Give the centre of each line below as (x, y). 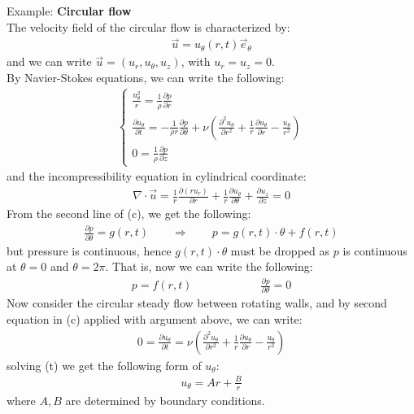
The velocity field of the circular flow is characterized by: (148, 26)
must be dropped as (280, 250)
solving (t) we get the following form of (104, 365)
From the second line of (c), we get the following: (129, 214)
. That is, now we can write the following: (209, 266)
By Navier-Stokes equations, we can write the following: (146, 78)
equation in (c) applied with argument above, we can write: (155, 319)
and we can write (49, 61)
